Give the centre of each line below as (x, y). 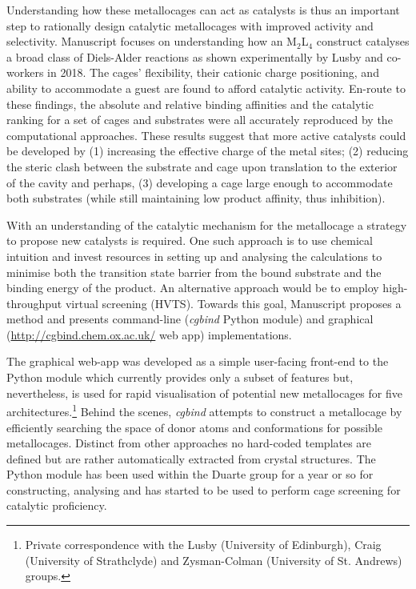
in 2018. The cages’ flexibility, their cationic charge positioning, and (213, 72)
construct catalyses (363, 41)
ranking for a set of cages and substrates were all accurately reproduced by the (200, 120)
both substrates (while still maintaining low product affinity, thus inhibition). (196, 198)
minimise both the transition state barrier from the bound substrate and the (194, 272)
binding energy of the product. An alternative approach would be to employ (193, 288)
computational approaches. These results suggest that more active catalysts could (206, 135)
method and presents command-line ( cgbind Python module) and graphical (190, 319)
